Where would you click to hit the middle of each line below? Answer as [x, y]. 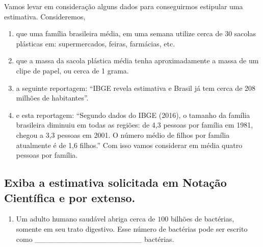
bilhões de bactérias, [202, 219]
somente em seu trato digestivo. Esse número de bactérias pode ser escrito [132, 228]
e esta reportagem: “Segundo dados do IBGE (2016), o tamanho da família [133, 115]
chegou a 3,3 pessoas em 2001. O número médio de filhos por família [123, 134]
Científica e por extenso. [70, 197]
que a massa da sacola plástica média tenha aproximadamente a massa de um [137, 60]
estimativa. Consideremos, [45, 16]
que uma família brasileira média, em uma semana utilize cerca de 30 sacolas [136, 33]
